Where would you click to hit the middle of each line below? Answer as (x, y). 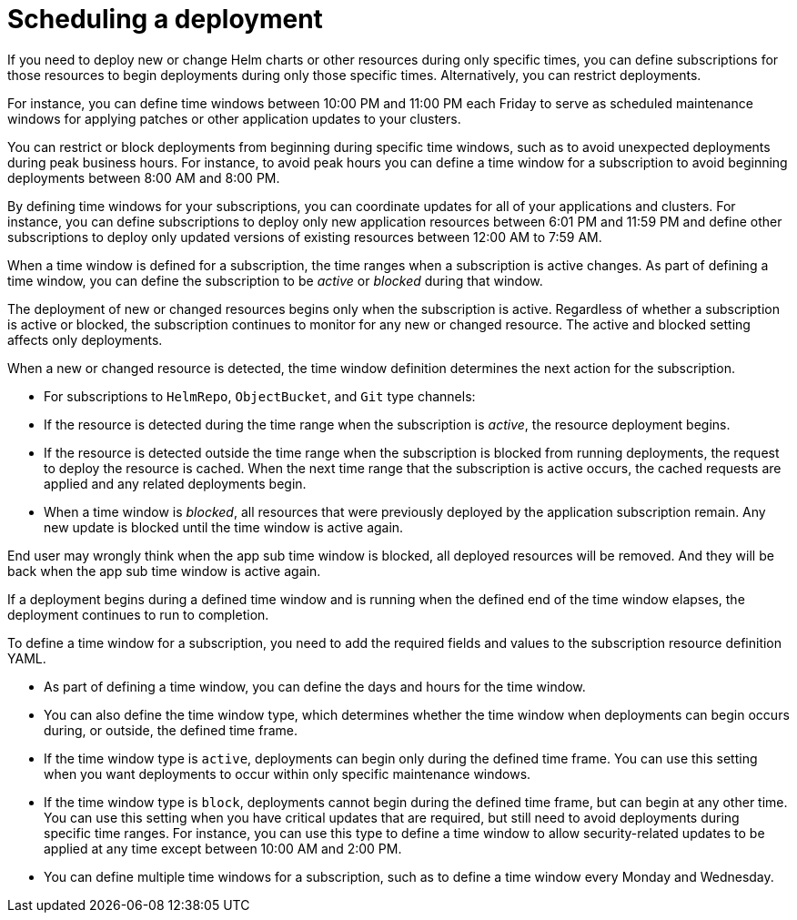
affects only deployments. (85, 339)
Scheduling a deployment (165, 19)
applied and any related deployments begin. (175, 483)
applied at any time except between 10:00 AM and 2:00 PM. (223, 848)
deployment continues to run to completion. (138, 614)
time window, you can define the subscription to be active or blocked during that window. (275, 280)
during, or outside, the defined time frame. (171, 730)
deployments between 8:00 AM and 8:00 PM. (144, 177)
